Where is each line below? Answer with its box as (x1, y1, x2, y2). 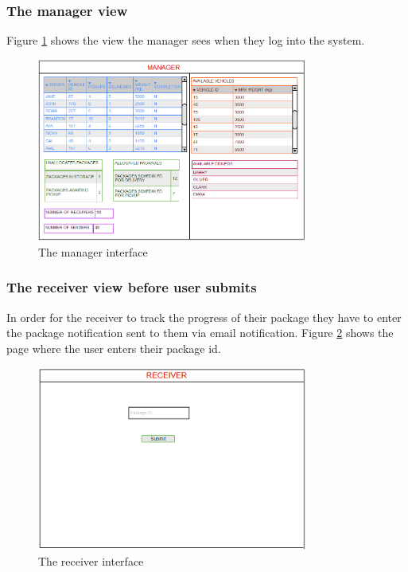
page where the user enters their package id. (6, 339, 221, 356)
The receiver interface (38, 552, 144, 569)
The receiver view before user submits (6, 277, 257, 297)
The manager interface (38, 243, 148, 260)
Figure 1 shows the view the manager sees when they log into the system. (6, 32, 365, 49)
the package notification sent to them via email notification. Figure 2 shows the (6, 324, 394, 341)
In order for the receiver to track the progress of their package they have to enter (6, 308, 402, 325)
